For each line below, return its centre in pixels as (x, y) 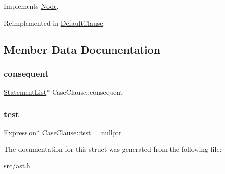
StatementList (25, 92)
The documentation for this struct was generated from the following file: (113, 149)
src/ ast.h (17, 165)
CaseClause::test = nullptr (82, 132)
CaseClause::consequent (87, 92)
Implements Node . (31, 6)
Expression (20, 132)
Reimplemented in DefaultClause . (55, 22)
